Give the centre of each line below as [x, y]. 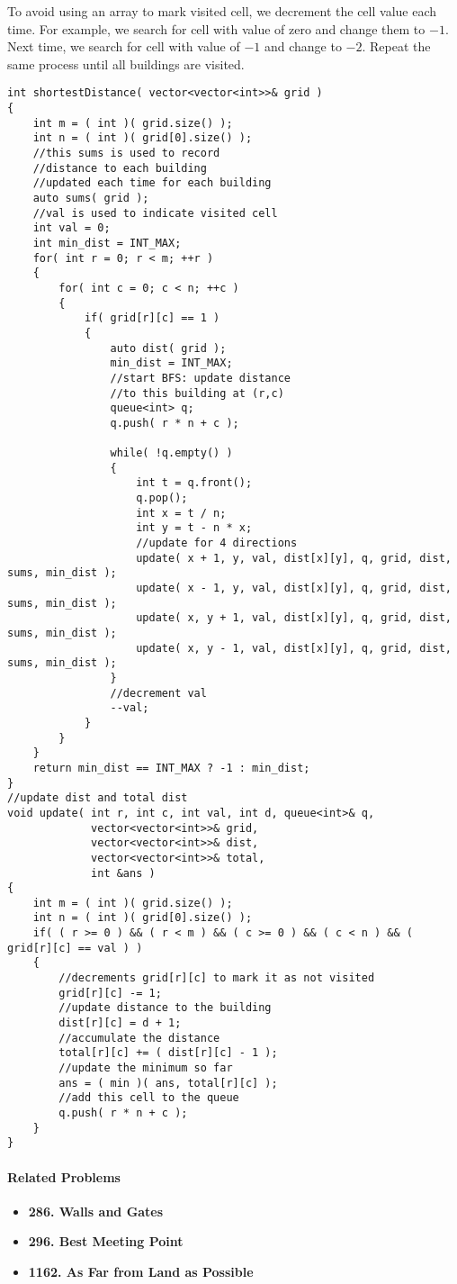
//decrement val [158, 693]
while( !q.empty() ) [171, 453]
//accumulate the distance [139, 1038]
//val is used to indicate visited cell [155, 213]
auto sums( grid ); [91, 198]
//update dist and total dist [98, 798]
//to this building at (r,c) [197, 393]
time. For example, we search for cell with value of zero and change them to [216, 28]
